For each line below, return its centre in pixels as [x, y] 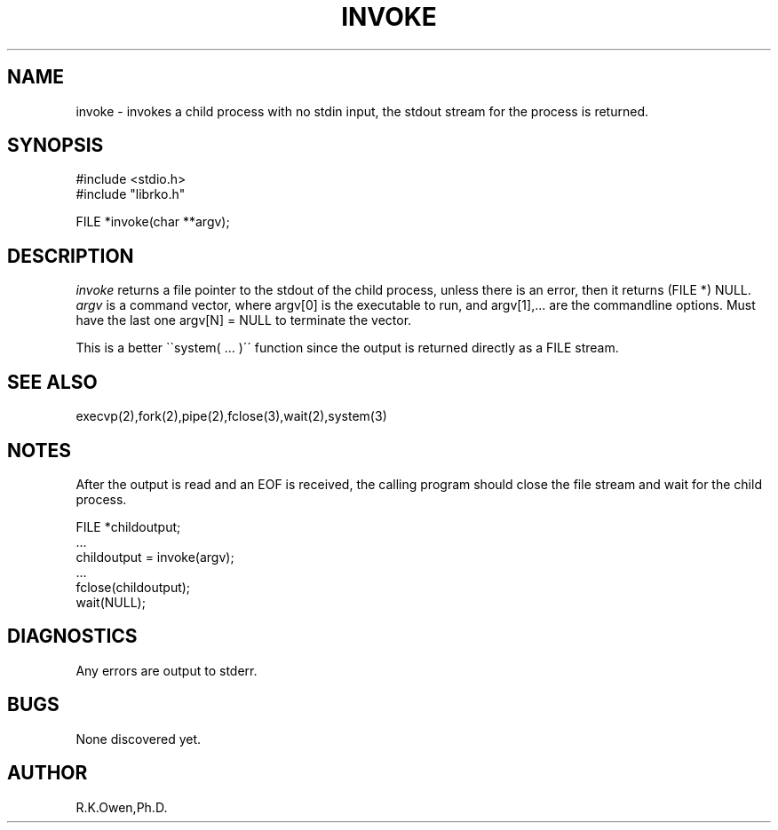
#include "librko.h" [131, 194]
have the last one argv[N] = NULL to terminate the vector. [244, 320]
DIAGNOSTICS [72, 636]
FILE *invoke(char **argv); [153, 222]
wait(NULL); [111, 602]
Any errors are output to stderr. [167, 670]
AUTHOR [48, 773]
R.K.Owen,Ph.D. [122, 807]
